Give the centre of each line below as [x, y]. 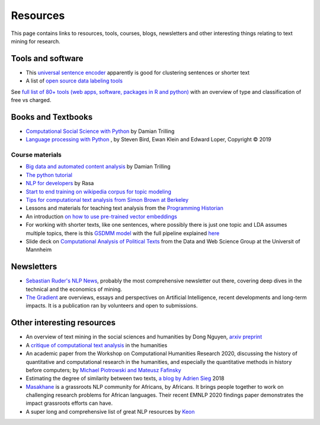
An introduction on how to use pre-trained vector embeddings [101, 216]
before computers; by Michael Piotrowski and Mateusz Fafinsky [103, 370]
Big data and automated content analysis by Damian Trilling [98, 167]
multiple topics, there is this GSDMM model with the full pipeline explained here [123, 233]
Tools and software [47, 58]
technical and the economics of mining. [74, 289]
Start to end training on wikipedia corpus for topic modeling [98, 191]
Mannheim [39, 250]
